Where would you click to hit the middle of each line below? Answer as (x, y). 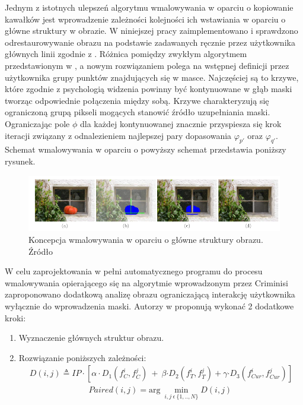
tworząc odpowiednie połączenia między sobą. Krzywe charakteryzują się (137, 100)
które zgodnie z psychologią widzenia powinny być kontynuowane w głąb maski (149, 89)
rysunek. (20, 161)
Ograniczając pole (37, 123)
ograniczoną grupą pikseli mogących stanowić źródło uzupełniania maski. (138, 112)
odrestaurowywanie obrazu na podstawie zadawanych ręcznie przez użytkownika (150, 42)
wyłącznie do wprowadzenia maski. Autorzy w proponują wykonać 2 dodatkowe (149, 306)
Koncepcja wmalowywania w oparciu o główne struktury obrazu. (146, 240)
